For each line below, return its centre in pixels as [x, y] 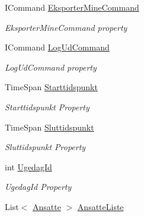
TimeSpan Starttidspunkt [51, 87]
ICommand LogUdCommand [57, 47]
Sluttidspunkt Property [45, 147]
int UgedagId [28, 166]
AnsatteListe [100, 206]
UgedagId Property [38, 187]
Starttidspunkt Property [47, 107]
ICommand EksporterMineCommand [72, 7]
